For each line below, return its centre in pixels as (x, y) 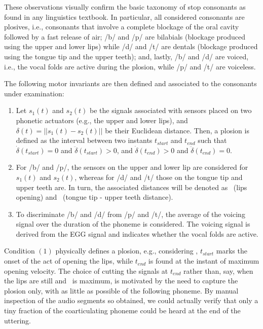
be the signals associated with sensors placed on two (171, 110)
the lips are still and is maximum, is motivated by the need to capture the (121, 281)
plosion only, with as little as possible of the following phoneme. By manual (121, 290)
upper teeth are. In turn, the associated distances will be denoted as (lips (131, 187)
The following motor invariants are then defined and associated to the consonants (130, 83)
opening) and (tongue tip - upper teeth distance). (95, 197)
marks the (232, 251)
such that (212, 140)
